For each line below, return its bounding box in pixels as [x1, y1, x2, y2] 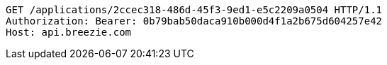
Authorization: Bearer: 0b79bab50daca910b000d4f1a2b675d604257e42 [6, 15, 383, 27]
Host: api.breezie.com [6, 27, 132, 38]
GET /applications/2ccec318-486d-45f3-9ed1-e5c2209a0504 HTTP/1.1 [6, 4, 383, 15]
